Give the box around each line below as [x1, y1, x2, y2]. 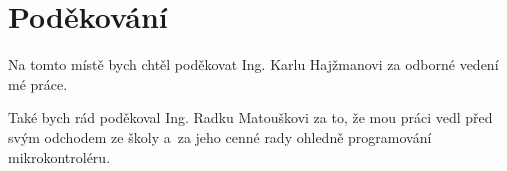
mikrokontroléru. [8, 146, 111, 167]
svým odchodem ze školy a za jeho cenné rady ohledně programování [8, 126, 432, 147]
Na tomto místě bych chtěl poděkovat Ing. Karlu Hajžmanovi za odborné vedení [8, 54, 499, 75]
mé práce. [8, 73, 68, 94]
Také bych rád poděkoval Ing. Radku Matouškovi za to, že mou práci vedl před [8, 107, 493, 128]
